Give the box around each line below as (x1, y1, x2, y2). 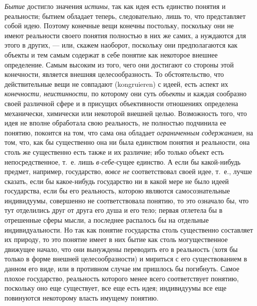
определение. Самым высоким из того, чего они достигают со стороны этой (4, 59, 234, 69)
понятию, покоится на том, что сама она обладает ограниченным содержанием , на (4, 127, 254, 137)
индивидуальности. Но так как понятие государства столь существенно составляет (4, 224, 253, 235)
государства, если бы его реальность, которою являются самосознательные (4, 185, 230, 196)
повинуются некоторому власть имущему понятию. (4, 292, 159, 303)
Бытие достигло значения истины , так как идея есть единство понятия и (4, 1, 226, 11)
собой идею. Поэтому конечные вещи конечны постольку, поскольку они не (4, 20, 234, 31)
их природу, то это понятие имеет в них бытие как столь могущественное (4, 234, 228, 245)
